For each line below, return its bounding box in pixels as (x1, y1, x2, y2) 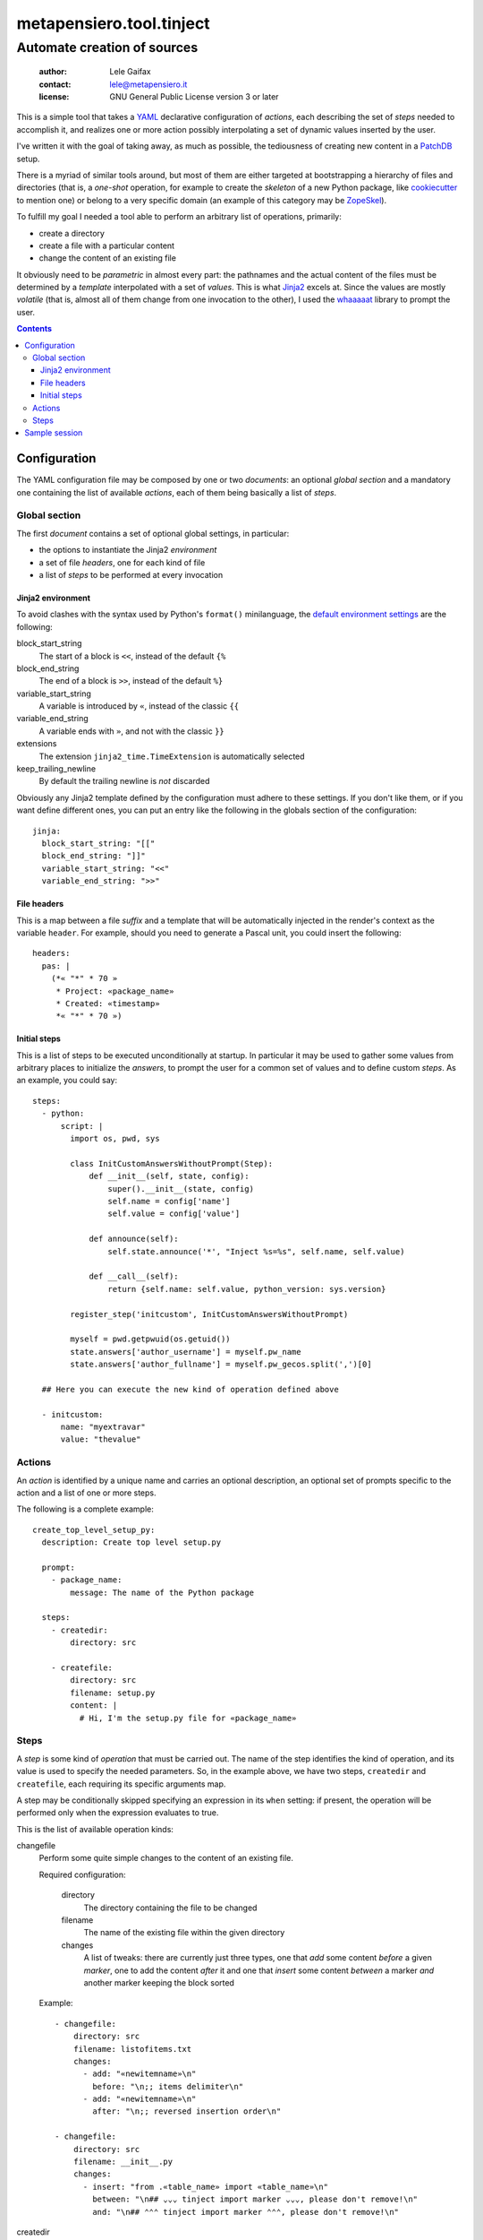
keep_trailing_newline (16, 763, 97, 774)
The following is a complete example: (16, 1503, 154, 1514)
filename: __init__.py (72, 2157, 174, 2167)
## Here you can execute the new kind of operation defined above (41, 1384, 339, 1394)
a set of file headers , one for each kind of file (38, 556, 206, 568)
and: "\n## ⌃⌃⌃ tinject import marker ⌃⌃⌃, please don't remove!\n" (92, 2207, 400, 2217)
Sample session (24, 427, 83, 438)
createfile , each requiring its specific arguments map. (16, 1779, 226, 1789)
